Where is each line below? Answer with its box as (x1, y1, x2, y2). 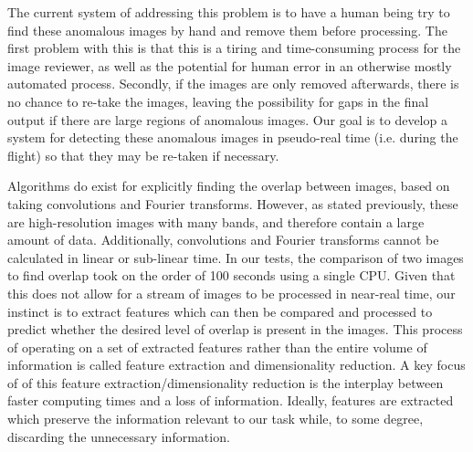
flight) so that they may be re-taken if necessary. (7, 145, 279, 164)
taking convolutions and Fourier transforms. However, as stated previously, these (7, 194, 458, 213)
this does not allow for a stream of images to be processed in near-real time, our (7, 283, 456, 302)
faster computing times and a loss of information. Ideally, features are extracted (7, 391, 454, 410)
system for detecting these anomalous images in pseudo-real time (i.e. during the (7, 128, 458, 147)
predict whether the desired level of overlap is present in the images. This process (7, 320, 463, 339)
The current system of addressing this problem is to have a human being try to (7, 3, 450, 21)
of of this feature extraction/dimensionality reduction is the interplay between (7, 373, 444, 392)
